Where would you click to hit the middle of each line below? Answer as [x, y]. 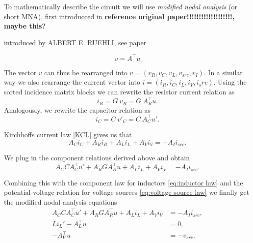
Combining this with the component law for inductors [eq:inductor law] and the [124, 182]
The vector [20, 72]
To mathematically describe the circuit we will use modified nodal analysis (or [121, 6]
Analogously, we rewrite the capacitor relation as [77, 109]
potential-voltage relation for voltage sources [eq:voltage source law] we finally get [127, 192]
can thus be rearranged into [86, 72]
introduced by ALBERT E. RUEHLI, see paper [75, 42]
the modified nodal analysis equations [61, 201]
